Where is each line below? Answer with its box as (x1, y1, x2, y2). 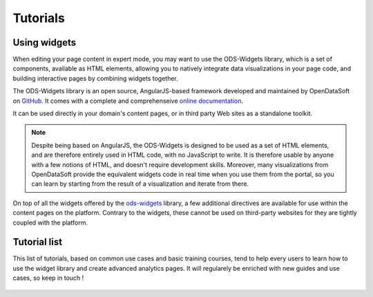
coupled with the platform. (12, 218, 88, 227)
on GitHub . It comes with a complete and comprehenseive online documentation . (12, 97, 244, 105)
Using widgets (12, 37, 76, 48)
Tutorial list (12, 236, 62, 248)
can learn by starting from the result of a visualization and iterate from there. (31, 180, 249, 188)
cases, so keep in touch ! (12, 274, 84, 282)
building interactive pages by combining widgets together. (12, 74, 179, 82)
